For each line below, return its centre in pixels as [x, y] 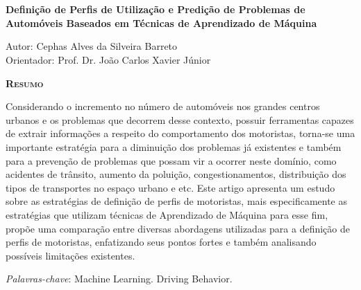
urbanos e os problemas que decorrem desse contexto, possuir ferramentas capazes [180, 119]
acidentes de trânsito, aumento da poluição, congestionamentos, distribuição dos [176, 174]
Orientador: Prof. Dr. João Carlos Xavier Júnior [108, 59]
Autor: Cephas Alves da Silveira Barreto [92, 46]
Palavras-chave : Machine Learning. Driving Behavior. [119, 279]
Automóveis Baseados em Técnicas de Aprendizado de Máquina [161, 22]
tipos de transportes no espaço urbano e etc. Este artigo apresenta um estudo [170, 187]
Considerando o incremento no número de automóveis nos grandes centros [163, 106]
